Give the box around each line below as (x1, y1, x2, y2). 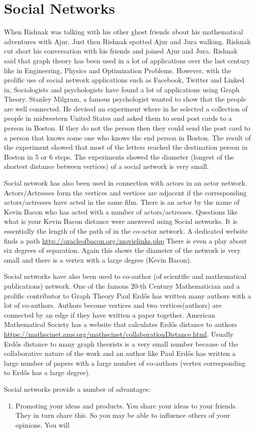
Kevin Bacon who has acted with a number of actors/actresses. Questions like (4, 206, 238, 216)
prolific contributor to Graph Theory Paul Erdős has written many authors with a (4, 290, 251, 300)
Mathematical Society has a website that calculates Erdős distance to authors (4, 319, 237, 329)
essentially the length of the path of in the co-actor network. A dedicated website (4, 226, 248, 236)
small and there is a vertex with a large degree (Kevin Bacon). (4, 254, 192, 265)
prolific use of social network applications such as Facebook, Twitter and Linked (4, 75, 245, 85)
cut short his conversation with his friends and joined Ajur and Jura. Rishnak (4, 46, 238, 56)
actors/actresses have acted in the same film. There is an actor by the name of (4, 197, 240, 207)
